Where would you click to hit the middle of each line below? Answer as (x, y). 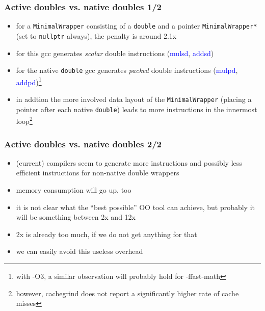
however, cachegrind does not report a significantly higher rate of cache (127, 293)
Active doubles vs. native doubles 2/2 (83, 144)
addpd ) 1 (29, 81)
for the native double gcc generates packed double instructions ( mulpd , (127, 70)
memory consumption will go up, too (74, 190)
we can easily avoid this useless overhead (79, 251)
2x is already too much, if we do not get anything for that (107, 234)
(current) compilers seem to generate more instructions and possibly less (129, 162)
